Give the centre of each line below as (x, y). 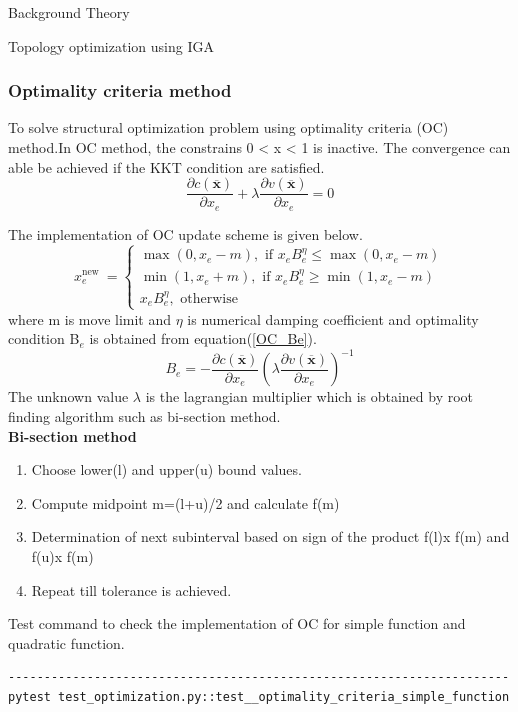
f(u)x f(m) (62, 555)
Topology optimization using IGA (111, 45)
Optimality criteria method (120, 90)
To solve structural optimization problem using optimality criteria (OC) (228, 127)
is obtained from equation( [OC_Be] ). (203, 338)
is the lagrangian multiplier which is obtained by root (309, 396)
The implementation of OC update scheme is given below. (185, 233)
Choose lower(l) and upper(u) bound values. (166, 469)
